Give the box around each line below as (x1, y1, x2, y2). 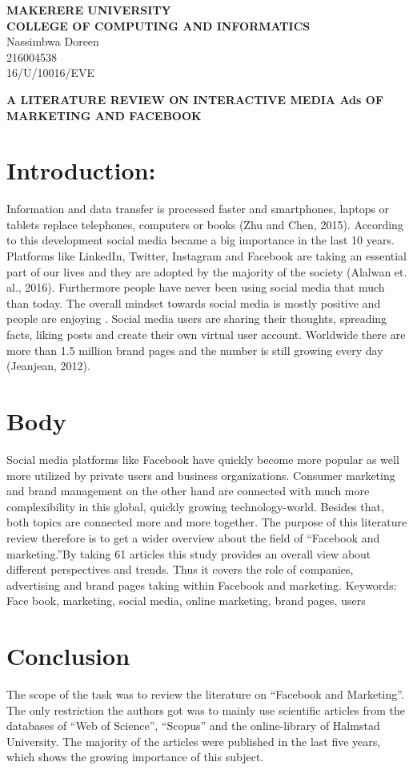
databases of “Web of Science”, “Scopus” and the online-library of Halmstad (6, 717, 380, 734)
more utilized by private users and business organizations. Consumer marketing (6, 466, 395, 483)
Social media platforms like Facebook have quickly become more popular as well (6, 450, 399, 467)
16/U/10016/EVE (6, 64, 95, 81)
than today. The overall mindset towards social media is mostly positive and (6, 294, 381, 311)
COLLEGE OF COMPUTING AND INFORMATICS (6, 17, 311, 34)
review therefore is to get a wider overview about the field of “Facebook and (6, 529, 380, 546)
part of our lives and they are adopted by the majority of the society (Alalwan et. (6, 263, 407, 280)
